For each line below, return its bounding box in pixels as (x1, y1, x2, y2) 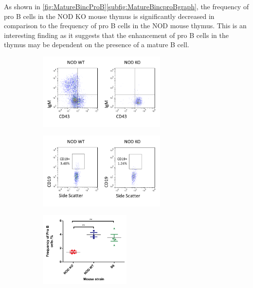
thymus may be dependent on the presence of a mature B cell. (4, 39, 189, 50)
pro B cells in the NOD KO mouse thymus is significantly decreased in (4, 11, 215, 21)
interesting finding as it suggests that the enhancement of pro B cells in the (4, 30, 229, 40)
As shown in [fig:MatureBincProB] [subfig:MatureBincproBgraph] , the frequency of (4, 1, 249, 11)
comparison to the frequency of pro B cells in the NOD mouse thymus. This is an (4, 20, 247, 31)
